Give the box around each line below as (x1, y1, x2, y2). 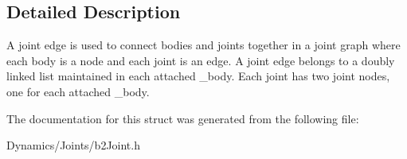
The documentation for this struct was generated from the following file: (6, 110, 359, 126)
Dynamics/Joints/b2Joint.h (6, 137, 140, 153)
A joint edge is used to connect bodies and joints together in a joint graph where (6, 37, 401, 53)
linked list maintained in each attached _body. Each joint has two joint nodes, (6, 68, 390, 84)
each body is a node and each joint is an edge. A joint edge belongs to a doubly (6, 52, 395, 68)
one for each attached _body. (6, 83, 150, 99)
